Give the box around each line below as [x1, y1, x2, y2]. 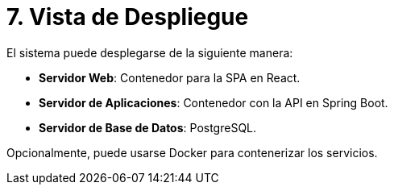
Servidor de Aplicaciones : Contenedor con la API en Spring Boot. [39, 95, 388, 110]
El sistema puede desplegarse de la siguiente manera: [6, 45, 293, 60]
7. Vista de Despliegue [6, 3, 249, 31]
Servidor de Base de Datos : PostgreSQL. [39, 120, 257, 135]
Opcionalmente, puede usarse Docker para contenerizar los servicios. [6, 145, 378, 160]
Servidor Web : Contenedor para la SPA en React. [39, 70, 301, 85]
